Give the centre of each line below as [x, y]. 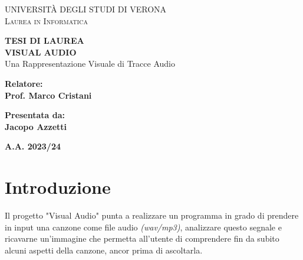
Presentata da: [35, 115]
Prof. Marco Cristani [48, 95]
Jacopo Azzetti [36, 126]
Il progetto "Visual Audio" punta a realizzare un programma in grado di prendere [152, 215]
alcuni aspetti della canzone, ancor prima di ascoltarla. [104, 250]
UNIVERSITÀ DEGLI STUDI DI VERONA [86, 9]
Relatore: [24, 83]
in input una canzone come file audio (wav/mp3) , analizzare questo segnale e [143, 227]
